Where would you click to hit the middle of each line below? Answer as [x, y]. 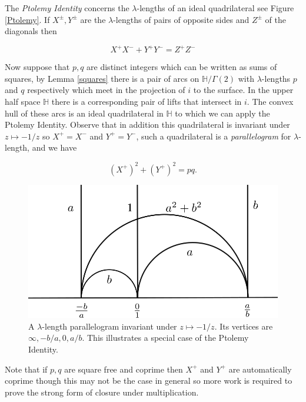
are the [93, 19]
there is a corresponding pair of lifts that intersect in [147, 102]
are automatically [260, 369]
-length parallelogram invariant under [109, 326]
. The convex [270, 102]
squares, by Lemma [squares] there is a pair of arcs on [102, 78]
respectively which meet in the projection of [106, 90]
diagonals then [31, 31]
